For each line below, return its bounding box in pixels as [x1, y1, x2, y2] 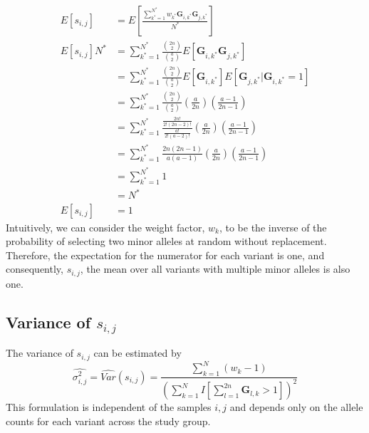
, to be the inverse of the [219, 219, 327, 234]
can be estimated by [93, 345, 182, 360]
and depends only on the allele [229, 400, 363, 414]
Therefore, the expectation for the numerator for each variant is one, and [6, 247, 325, 262]
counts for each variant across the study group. [6, 414, 211, 429]
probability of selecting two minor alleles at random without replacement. [6, 234, 327, 249]
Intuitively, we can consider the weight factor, [6, 219, 205, 234]
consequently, [6, 261, 63, 276]
